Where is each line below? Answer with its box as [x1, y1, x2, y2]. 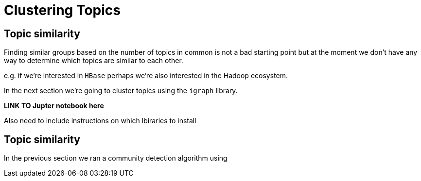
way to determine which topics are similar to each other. [4, 56, 183, 65]
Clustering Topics [4, 2, 121, 18]
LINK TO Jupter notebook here [4, 101, 104, 110]
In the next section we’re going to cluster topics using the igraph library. [4, 86, 238, 95]
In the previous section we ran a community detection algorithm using [4, 154, 228, 163]
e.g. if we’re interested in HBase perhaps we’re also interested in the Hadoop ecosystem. [4, 71, 288, 80]
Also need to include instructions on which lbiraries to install [4, 116, 196, 125]
